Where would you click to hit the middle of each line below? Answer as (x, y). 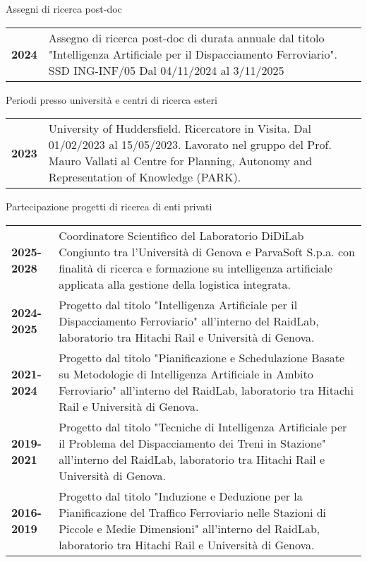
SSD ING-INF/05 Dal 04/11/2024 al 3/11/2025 (166, 70)
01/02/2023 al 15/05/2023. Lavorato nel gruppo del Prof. (190, 145)
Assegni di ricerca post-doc (64, 8)
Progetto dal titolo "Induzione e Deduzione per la (181, 496)
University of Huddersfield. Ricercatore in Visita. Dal (180, 128)
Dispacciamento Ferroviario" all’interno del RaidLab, (189, 321)
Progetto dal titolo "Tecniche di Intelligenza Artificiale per (203, 426)
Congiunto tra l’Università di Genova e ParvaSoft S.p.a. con (207, 251)
